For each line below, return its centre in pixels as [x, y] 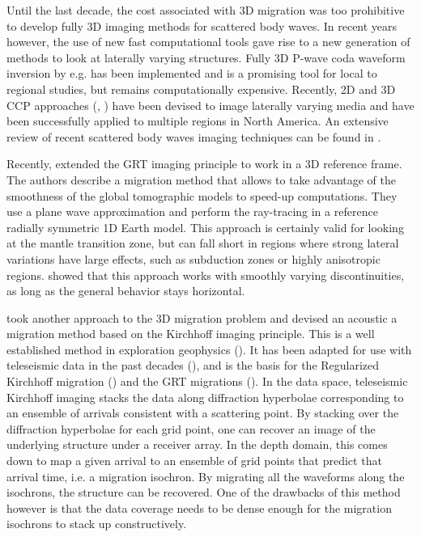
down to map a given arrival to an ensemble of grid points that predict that [194, 461]
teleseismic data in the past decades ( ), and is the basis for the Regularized [193, 365]
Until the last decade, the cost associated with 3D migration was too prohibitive [206, 10]
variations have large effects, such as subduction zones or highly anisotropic [193, 258]
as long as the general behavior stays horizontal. [126, 291]
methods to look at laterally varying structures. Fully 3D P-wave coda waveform [206, 57]
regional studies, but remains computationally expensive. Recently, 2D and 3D [201, 89]
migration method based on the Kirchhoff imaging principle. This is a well [191, 334]
